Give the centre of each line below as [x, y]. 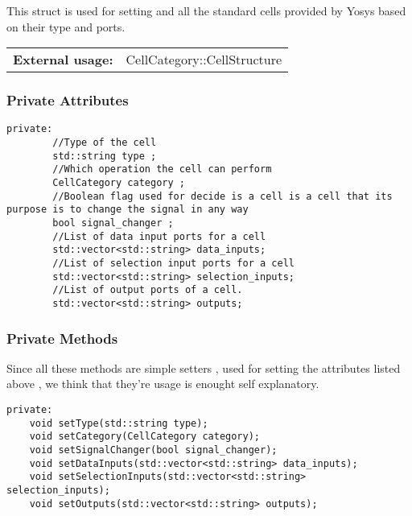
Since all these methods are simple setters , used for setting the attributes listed [204, 367]
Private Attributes [68, 100]
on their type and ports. [66, 26]
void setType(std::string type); [119, 423]
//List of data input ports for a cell [159, 236]
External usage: [63, 60]
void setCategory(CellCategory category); [144, 437]
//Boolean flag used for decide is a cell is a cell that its [222, 196]
